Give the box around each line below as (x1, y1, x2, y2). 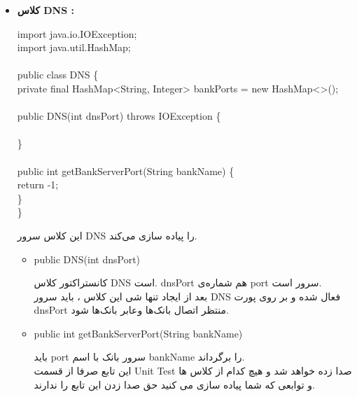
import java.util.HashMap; (17, 40, 131, 55)
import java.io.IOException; (17, 26, 137, 41)
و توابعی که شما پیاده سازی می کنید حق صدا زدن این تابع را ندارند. (34, 377, 315, 391)
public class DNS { (17, 67, 99, 82)
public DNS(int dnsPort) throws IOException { (17, 109, 221, 123)
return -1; (17, 177, 59, 192)
